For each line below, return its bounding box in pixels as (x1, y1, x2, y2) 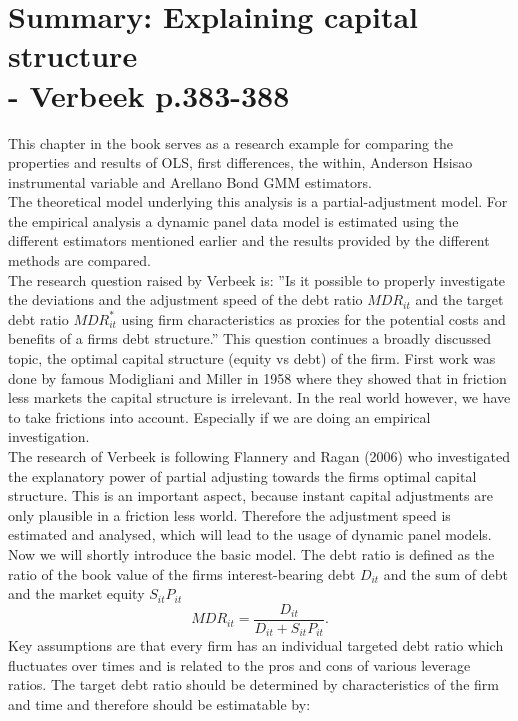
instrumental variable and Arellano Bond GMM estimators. (8, 171, 372, 192)
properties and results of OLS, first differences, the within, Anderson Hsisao (8, 152, 473, 173)
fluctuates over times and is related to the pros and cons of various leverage (8, 654, 471, 675)
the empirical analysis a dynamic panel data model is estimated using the (8, 210, 459, 231)
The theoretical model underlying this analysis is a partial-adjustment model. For (8, 191, 508, 212)
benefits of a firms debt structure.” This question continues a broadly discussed (8, 328, 492, 349)
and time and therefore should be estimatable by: (8, 694, 311, 715)
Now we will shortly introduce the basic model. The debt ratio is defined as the (8, 543, 495, 564)
